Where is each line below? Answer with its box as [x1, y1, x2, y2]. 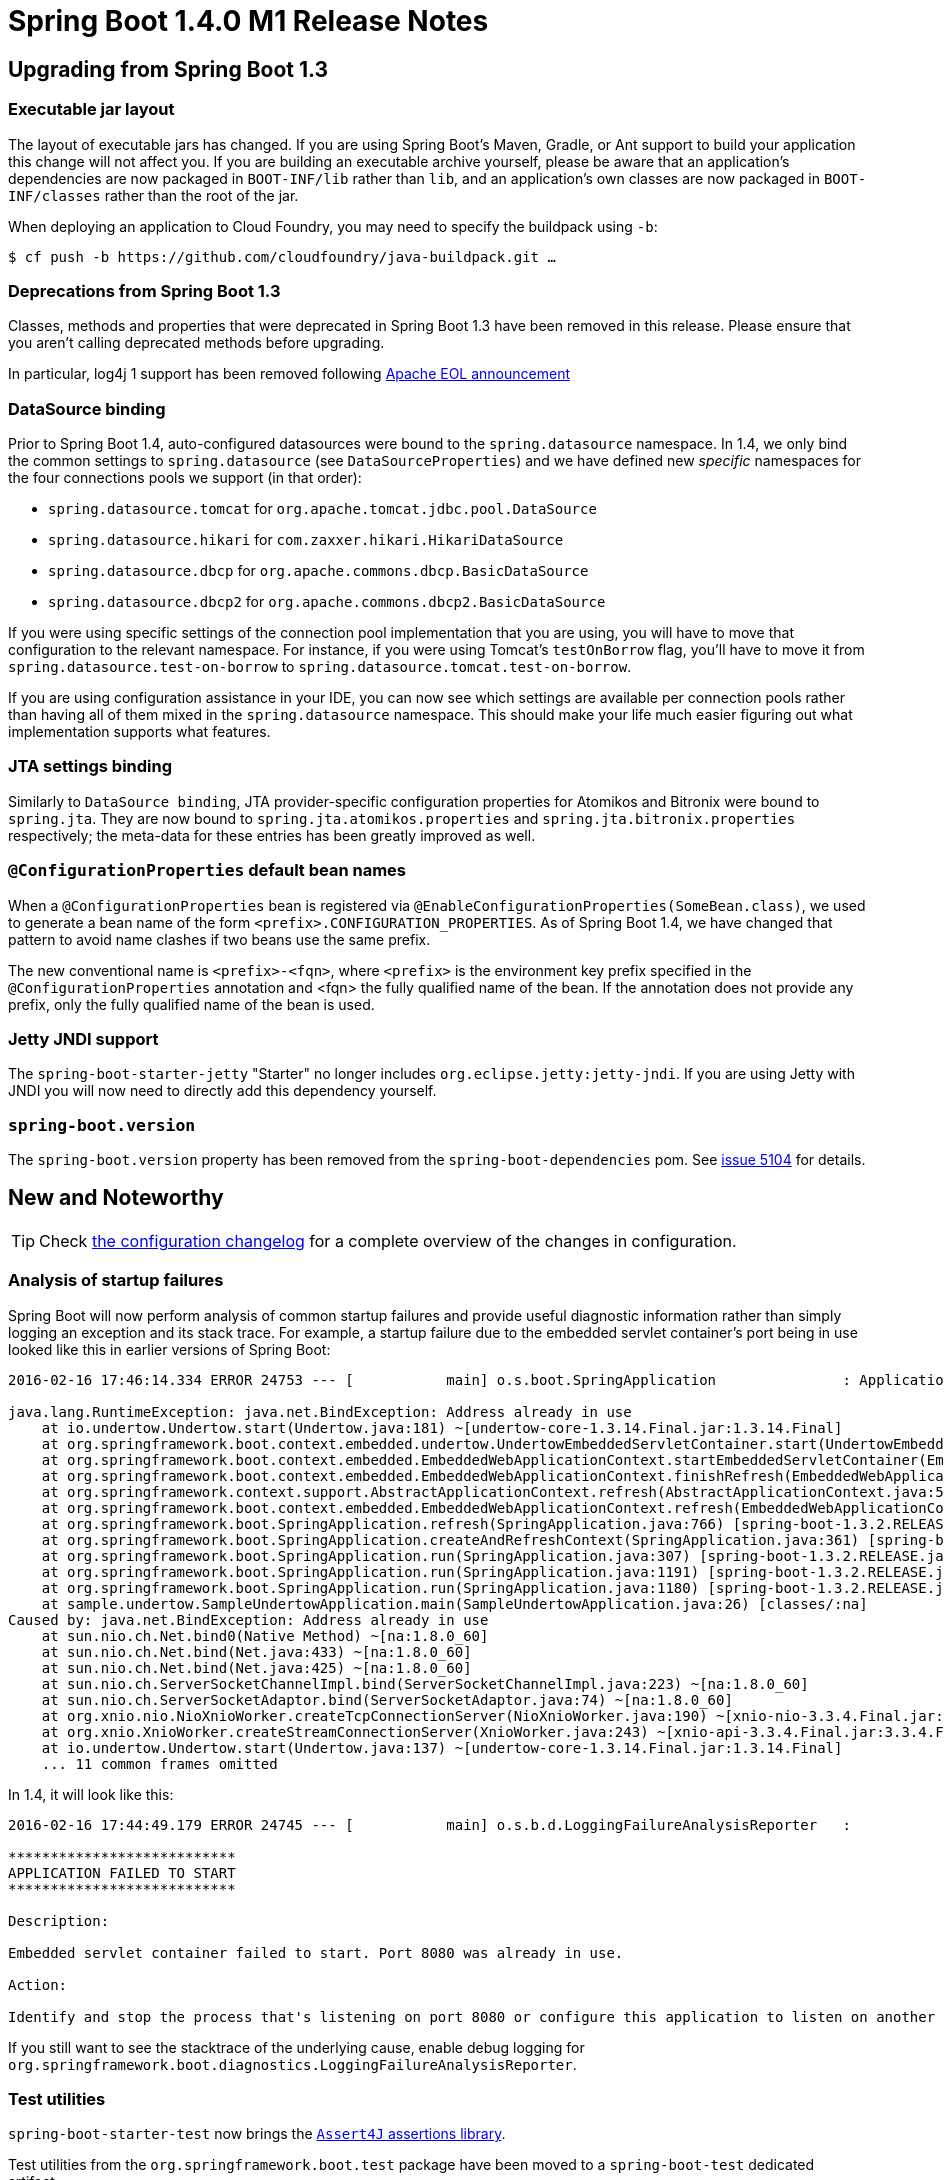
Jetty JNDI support [8, 1028, 159, 1049]
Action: [8, 1976, 68, 1993]
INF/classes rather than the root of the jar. [8, 186, 299, 204]
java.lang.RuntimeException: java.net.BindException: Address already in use [8, 1403, 632, 1420]
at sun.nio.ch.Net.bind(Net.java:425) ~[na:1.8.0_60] [41, 1659, 472, 1676]
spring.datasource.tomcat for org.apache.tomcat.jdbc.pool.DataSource [48, 500, 597, 518]
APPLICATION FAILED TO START [8, 1864, 236, 1881]
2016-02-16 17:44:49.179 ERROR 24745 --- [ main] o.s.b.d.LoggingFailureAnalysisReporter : [8, 1816, 851, 1833]
